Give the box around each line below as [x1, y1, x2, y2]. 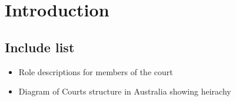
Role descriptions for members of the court [18, 65, 173, 78]
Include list [5, 38, 75, 56]
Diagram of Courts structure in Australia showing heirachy [18, 85, 231, 97]
